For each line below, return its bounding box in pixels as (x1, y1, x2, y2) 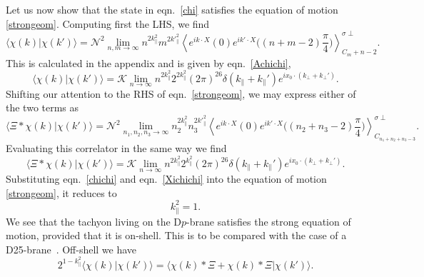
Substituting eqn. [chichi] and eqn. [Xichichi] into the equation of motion (6, 171, 327, 186)
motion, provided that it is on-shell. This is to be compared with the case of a (6, 228, 347, 243)
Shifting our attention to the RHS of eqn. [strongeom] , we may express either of (6, 86, 356, 101)
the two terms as (6, 100, 79, 115)
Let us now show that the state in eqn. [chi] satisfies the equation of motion (6, 2, 338, 16)
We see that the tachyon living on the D (6, 213, 182, 228)
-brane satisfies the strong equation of (186, 213, 351, 228)
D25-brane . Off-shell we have (6, 241, 137, 256)
